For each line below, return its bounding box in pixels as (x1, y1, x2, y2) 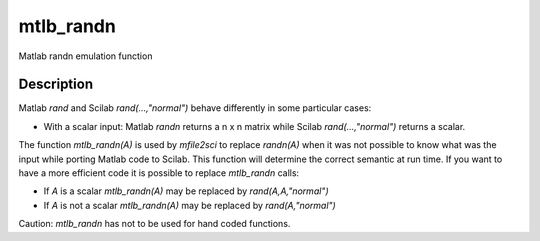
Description (18, 76, 94, 93)
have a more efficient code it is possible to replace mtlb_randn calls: (18, 167, 300, 179)
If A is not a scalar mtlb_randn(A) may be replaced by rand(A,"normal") (43, 199, 337, 211)
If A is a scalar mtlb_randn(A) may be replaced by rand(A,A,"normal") (43, 185, 329, 197)
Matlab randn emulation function (18, 50, 153, 62)
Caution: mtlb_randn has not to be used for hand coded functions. (18, 218, 291, 230)
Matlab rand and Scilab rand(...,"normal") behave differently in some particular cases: (18, 102, 372, 114)
